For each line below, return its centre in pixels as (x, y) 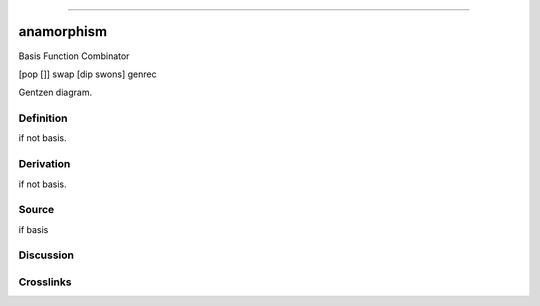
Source (36, 210)
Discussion (46, 255)
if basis (33, 229)
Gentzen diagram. (55, 92)
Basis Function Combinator (74, 56)
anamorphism (63, 31)
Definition (43, 118)
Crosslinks (45, 282)
